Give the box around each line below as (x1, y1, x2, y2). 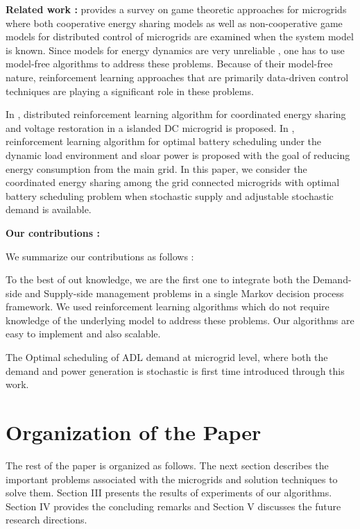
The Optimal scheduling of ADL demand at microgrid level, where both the (6, 350, 328, 364)
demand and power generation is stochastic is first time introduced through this (6, 363, 345, 378)
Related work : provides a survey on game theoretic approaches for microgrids (6, 2, 347, 16)
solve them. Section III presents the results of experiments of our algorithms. (6, 485, 332, 500)
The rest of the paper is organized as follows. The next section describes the (6, 457, 329, 472)
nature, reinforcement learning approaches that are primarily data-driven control (6, 69, 349, 84)
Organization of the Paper (6, 418, 262, 446)
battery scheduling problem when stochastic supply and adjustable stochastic (6, 188, 334, 203)
